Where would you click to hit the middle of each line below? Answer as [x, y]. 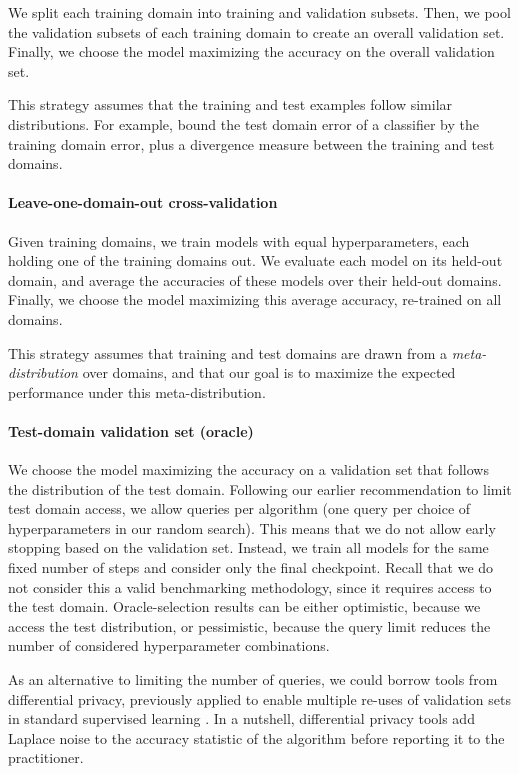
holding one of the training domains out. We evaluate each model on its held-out [255, 260]
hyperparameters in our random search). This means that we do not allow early [252, 527]
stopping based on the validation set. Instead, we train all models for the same [248, 547]
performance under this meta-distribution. [137, 391]
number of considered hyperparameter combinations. [169, 645]
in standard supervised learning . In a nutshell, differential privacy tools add [241, 718]
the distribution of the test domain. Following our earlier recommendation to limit [260, 488]
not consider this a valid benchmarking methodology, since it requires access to [250, 586]
